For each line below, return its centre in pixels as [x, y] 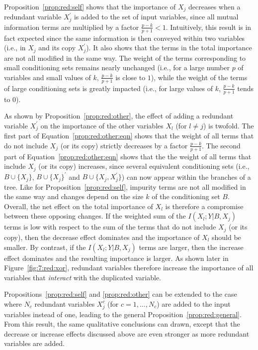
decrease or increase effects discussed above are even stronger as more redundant [127, 333]
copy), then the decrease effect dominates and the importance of [102, 237]
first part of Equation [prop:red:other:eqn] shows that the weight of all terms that [129, 136]
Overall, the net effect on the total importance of [79, 206]
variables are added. [34, 343]
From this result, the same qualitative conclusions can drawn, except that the [122, 324]
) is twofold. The [228, 125]
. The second [221, 145]
